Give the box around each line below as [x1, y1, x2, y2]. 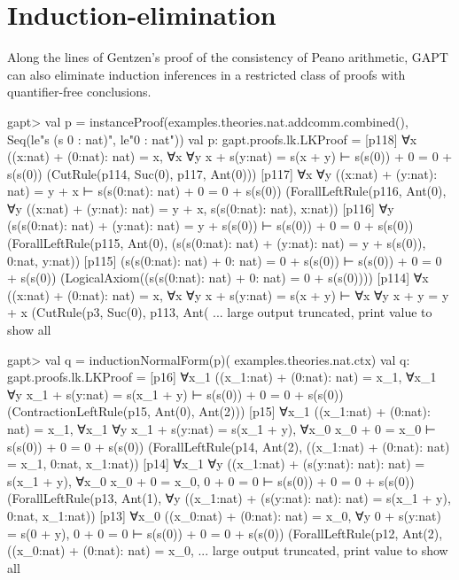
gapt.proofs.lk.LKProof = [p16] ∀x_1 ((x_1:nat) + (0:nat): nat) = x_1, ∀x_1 [7, 367, 437, 386]
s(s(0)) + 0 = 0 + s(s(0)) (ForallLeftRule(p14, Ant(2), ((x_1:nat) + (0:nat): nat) [7, 437, 450, 455]
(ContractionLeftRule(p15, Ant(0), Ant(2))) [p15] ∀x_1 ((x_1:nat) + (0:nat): [7, 402, 431, 421]
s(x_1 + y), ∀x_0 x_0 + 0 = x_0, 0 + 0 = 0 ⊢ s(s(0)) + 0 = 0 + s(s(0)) [7, 471, 415, 490]
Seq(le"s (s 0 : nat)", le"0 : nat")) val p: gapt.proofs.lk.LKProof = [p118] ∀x [7, 129, 417, 148]
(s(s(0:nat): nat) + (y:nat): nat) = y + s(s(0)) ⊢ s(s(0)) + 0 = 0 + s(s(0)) [7, 216, 414, 235]
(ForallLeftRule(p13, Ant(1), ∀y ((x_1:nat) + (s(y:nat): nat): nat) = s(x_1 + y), [7, 489, 451, 507]
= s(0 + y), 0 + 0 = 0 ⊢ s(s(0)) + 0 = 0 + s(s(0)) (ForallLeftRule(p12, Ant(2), [7, 523, 443, 542]
